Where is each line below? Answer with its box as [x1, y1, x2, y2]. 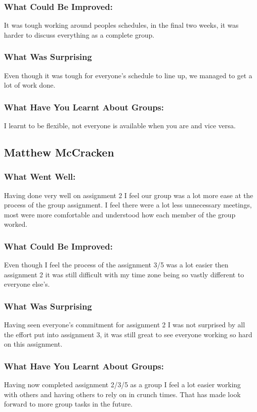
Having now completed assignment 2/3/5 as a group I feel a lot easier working [4, 379, 241, 390]
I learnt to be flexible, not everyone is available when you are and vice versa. [4, 120, 236, 131]
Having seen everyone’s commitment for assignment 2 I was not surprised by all [4, 319, 245, 330]
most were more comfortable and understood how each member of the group [4, 209, 236, 219]
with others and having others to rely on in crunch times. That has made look [4, 389, 241, 399]
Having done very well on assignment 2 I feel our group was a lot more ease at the [4, 190, 253, 200]
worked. [4, 219, 28, 229]
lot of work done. [4, 80, 55, 90]
